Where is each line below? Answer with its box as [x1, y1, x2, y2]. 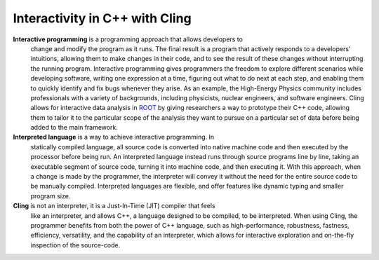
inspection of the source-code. [30, 240, 121, 249]
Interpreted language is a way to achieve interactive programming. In [13, 133, 215, 142]
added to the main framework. [30, 123, 119, 132]
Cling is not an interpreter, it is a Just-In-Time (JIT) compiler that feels [13, 202, 215, 210]
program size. [30, 191, 71, 200]
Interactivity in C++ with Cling [13, 11, 192, 26]
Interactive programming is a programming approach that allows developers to [13, 35, 244, 43]
